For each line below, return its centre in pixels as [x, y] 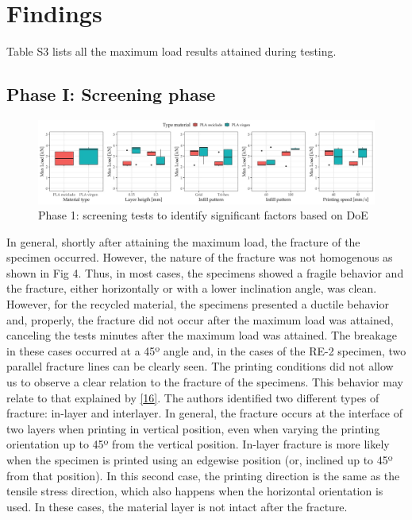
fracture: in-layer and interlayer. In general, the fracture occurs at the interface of [205, 413]
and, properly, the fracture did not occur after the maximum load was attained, [200, 319]
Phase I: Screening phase [111, 94]
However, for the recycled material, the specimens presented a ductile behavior [198, 304]
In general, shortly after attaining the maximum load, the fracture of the [183, 241]
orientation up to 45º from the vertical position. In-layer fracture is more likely [198, 444]
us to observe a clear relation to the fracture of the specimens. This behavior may [205, 382]
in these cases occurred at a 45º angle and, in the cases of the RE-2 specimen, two [206, 350]
